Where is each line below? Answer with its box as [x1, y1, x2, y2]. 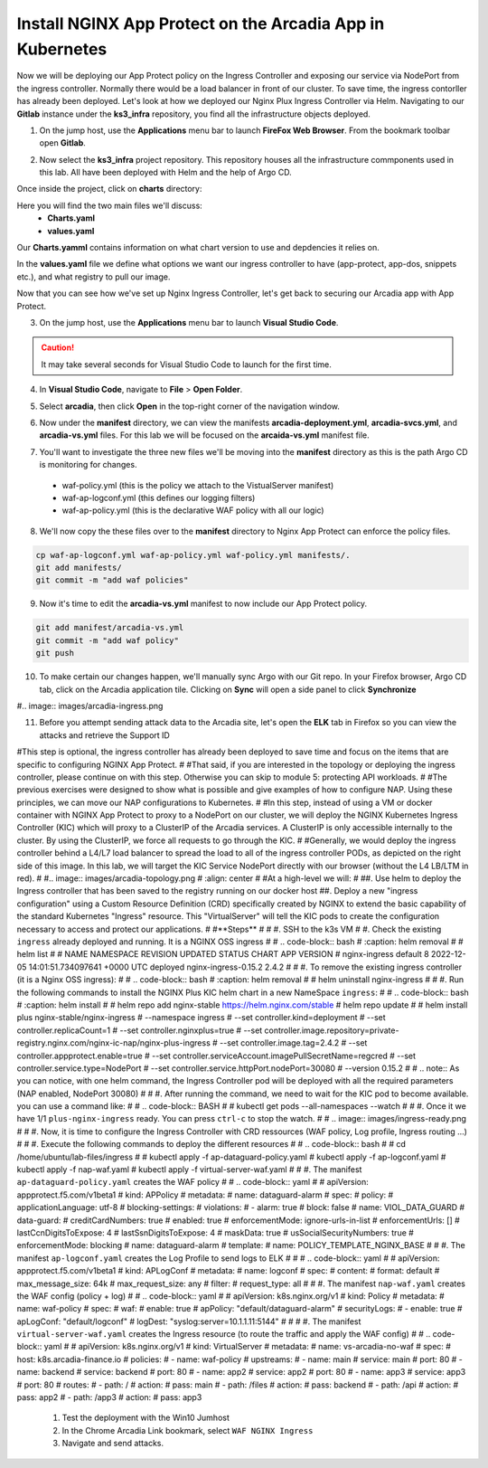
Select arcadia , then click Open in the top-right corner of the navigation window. [39, 401, 341, 412]
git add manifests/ [35, 563, 122, 573]
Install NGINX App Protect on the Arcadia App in [16, 14, 385, 33]
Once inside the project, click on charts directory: [16, 184, 202, 194]
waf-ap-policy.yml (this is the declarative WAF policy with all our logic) [61, 505, 324, 516]
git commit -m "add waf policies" [35, 575, 189, 585]
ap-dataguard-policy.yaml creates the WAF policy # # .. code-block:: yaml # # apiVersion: [16, 1177, 370, 1188]
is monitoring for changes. [39, 459, 137, 470]
